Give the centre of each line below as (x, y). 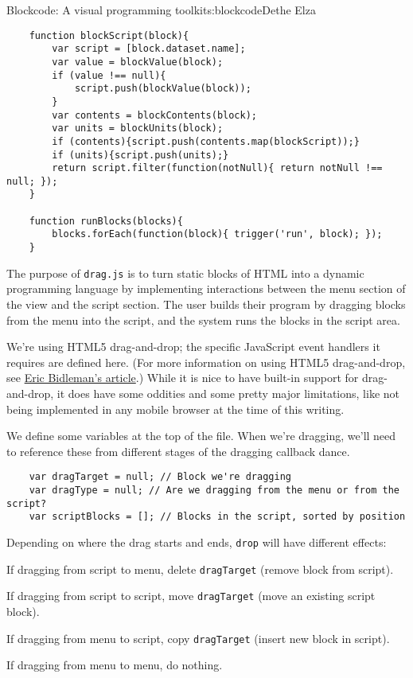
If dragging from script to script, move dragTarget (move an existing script (191, 596)
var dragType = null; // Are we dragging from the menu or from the (214, 490)
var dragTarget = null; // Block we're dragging (160, 477)
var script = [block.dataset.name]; (149, 49)
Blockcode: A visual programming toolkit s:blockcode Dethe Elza (161, 10)
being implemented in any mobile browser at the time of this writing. (175, 409)
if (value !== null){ (109, 75)
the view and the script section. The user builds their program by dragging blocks (206, 304)
